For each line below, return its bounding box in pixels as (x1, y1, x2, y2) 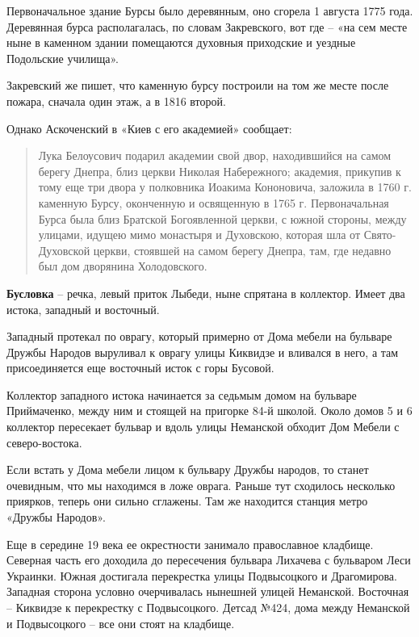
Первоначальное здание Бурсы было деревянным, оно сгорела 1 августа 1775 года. (6, 2, 413, 19)
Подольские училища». (6, 49, 119, 66)
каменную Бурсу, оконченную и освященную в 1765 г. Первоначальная (38, 194, 389, 211)
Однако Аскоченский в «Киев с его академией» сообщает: (6, 119, 292, 136)
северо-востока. (6, 434, 82, 451)
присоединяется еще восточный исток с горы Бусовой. (6, 359, 274, 376)
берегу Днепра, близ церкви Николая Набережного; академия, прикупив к (38, 162, 401, 179)
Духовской (38, 241, 90, 258)
